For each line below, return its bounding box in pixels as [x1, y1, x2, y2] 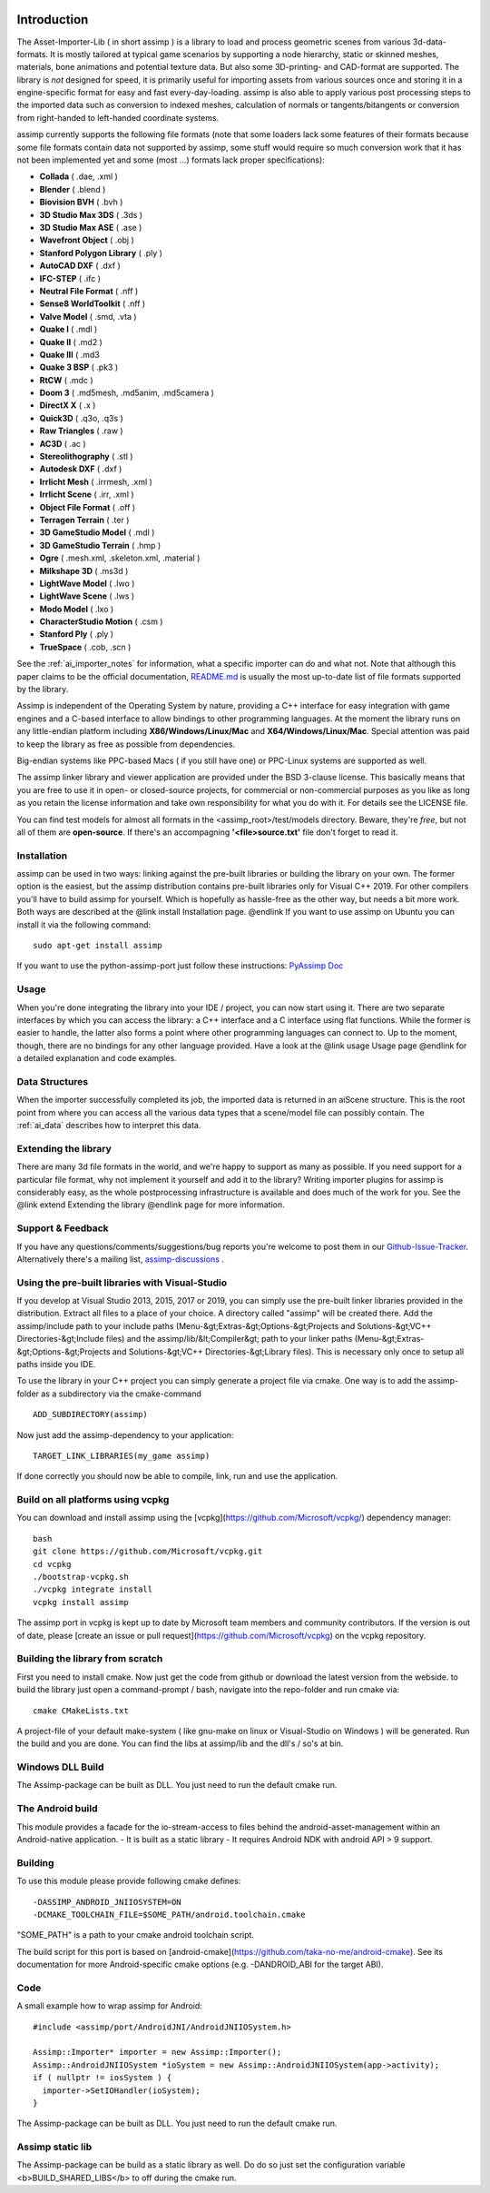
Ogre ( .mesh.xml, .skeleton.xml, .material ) [39, 552, 201, 563]
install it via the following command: [16, 918, 152, 930]
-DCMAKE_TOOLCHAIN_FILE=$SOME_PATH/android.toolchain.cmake [33, 1909, 306, 1920]
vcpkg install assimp [33, 1597, 129, 1607]
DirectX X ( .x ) [39, 400, 96, 411]
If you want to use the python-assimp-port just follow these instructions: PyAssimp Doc [16, 960, 344, 971]
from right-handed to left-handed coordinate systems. [16, 112, 220, 123]
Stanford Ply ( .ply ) [39, 629, 113, 640]
